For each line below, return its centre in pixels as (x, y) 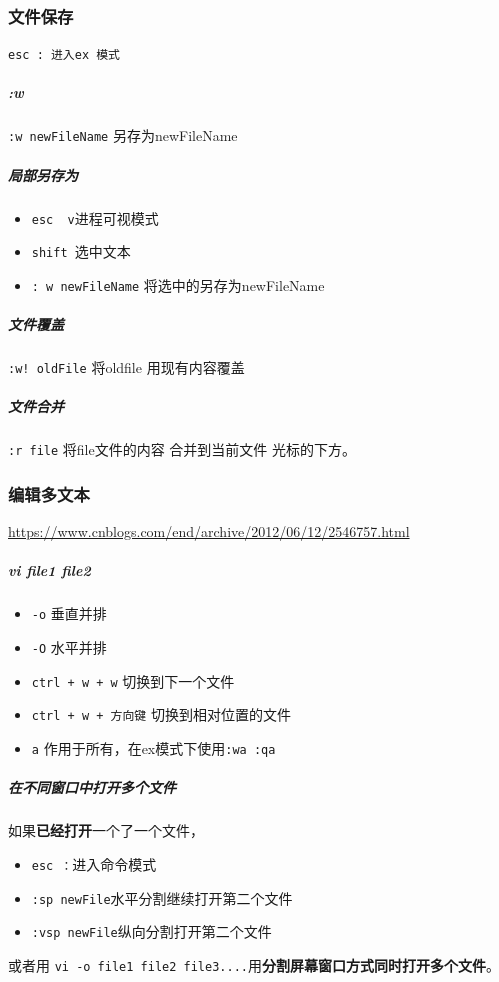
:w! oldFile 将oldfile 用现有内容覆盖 (126, 367)
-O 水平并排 (69, 647)
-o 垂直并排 (69, 613)
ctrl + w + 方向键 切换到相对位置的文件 (161, 714)
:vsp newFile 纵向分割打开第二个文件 (151, 931)
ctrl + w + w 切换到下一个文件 (133, 680)
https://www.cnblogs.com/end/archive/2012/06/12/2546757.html (209, 531)
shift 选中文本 (81, 251)
